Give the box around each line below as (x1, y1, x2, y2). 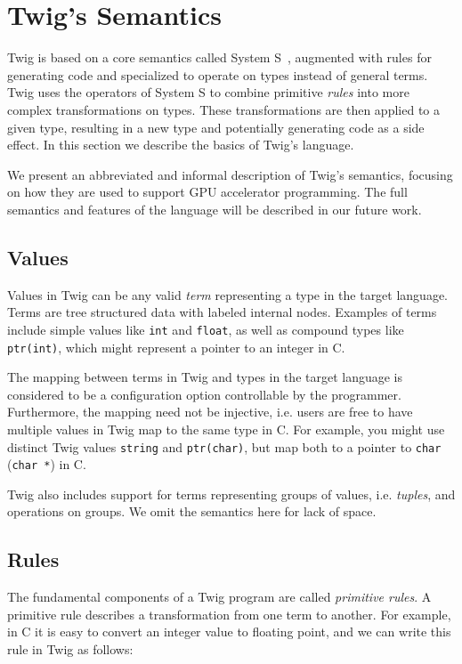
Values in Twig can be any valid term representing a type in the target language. (7, 285, 449, 304)
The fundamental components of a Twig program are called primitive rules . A (7, 587, 432, 606)
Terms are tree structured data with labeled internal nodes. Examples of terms (7, 303, 437, 321)
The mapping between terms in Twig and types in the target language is (7, 368, 403, 386)
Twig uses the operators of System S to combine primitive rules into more (7, 83, 409, 101)
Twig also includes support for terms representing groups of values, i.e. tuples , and (7, 484, 456, 503)
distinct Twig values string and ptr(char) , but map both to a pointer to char (7, 437, 442, 456)
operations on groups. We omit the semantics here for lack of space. (7, 502, 377, 521)
